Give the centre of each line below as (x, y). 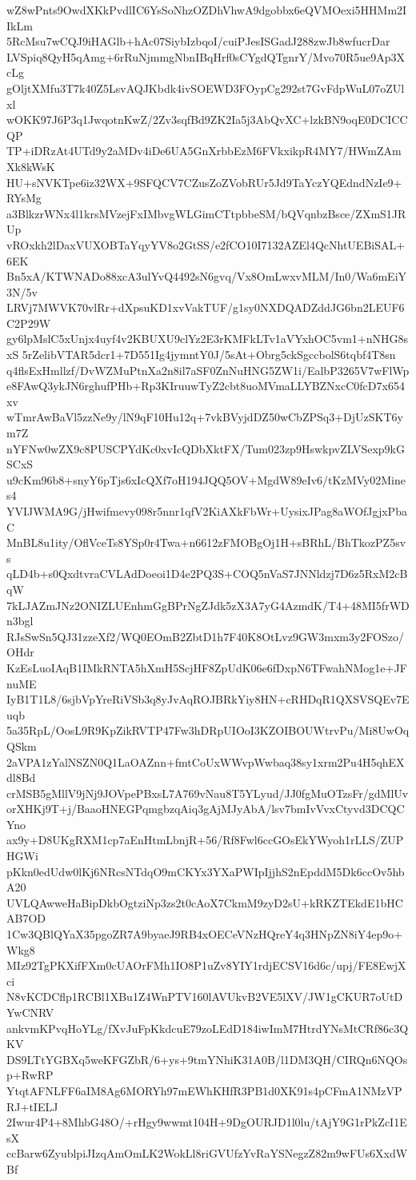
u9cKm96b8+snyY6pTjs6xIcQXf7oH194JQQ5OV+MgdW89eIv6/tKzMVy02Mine (206, 479)
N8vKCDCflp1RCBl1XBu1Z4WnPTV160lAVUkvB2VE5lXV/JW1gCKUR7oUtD (205, 997)
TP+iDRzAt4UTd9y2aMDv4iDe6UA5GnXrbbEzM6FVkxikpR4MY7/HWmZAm (204, 151)
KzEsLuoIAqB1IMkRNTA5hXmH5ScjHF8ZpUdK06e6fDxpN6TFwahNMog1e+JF (207, 667)
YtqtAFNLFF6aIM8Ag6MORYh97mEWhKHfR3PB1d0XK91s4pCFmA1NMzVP (204, 1090)
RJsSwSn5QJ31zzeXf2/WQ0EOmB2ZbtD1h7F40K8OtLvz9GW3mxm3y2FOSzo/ (206, 636)
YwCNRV (30, 1012)
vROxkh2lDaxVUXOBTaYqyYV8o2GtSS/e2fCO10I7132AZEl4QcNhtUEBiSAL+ (206, 244)
